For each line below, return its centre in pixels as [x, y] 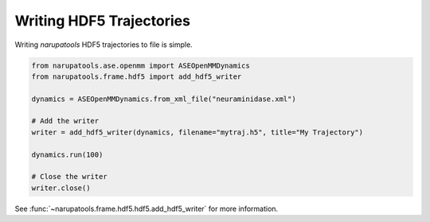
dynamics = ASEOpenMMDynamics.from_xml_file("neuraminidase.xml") [164, 99]
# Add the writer [65, 121]
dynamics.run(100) [67, 154]
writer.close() [61, 188]
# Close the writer [69, 177]
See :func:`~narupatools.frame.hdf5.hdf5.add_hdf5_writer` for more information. [147, 208]
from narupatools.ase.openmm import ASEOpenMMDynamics [141, 65]
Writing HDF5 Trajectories [103, 21]
